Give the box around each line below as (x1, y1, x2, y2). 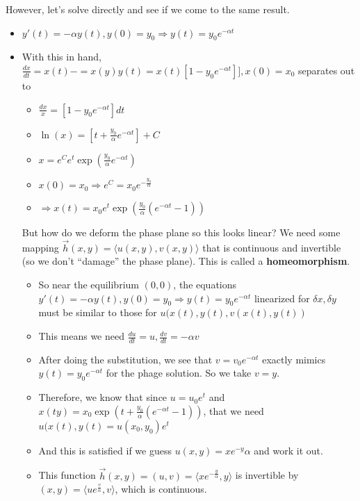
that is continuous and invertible (202, 240, 341, 254)
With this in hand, (22, 49, 101, 64)
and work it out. (254, 443, 323, 457)
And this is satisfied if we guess (38, 443, 172, 457)
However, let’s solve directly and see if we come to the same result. (6, 2, 290, 16)
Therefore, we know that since (38, 390, 167, 404)
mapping (22, 240, 59, 254)
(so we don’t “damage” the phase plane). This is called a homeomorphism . (22, 254, 350, 268)
